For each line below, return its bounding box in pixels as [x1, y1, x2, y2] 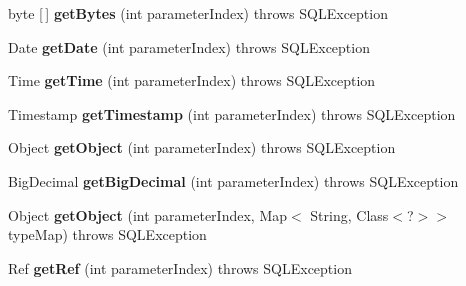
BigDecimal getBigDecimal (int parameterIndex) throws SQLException [8, 170, 459, 191]
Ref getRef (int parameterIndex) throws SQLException [8, 257, 352, 278]
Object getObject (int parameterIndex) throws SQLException [8, 137, 396, 158]
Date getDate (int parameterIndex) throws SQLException [8, 36, 370, 57]
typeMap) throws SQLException [8, 224, 207, 245]
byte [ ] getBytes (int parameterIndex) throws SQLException [8, 3, 388, 23]
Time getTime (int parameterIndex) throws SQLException [8, 70, 376, 91]
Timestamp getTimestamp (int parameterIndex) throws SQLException [8, 103, 456, 124]
